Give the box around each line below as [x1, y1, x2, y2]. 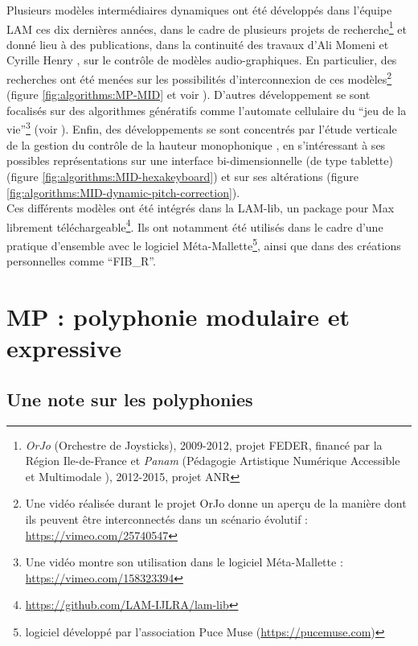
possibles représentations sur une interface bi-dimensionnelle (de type [6, 152, 347, 169]
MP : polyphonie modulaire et [6, 299, 350, 332]
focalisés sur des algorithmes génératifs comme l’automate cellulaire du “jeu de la [6, 101, 407, 118]
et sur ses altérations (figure [221, 167, 359, 184]
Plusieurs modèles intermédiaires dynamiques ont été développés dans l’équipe [6, 2, 392, 18]
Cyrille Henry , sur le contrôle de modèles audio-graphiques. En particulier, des [6, 51, 397, 68]
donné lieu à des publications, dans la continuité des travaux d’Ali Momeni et [6, 35, 389, 52]
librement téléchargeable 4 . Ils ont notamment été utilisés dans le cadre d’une [6, 216, 383, 235]
